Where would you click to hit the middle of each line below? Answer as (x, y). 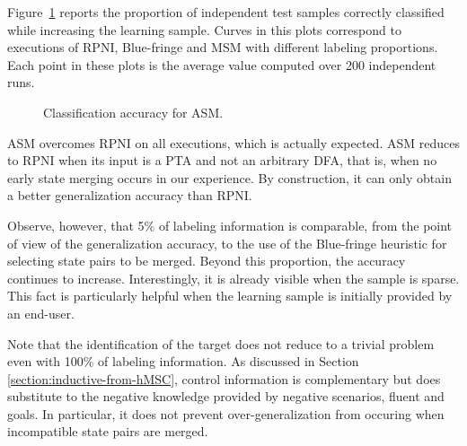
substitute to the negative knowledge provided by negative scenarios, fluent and (226, 396)
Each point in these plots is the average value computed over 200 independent (222, 64)
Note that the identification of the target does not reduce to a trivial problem (221, 343)
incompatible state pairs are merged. (108, 431)
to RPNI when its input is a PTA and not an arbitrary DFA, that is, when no (222, 160)
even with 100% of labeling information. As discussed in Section (183, 361)
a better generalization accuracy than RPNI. (130, 195)
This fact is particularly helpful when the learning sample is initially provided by (230, 296)
